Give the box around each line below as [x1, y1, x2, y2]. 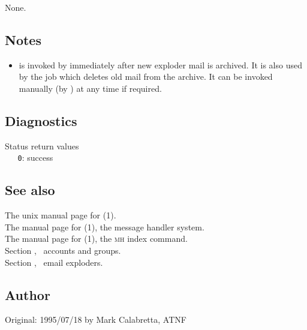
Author [5, 285, 50, 304]
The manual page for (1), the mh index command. [5, 232, 188, 245]
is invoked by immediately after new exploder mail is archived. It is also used [19, 58, 302, 71]
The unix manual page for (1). [5, 209, 116, 221]
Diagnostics [5, 111, 77, 130]
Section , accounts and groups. [5, 244, 121, 257]
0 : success [17, 151, 53, 164]
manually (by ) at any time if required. [19, 82, 162, 94]
